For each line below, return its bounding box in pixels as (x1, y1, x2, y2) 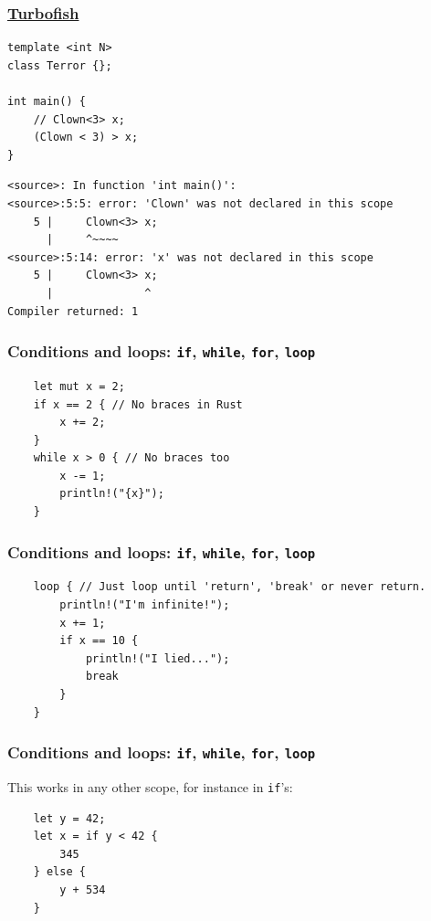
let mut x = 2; (33, 379, 125, 393)
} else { (33, 865, 86, 879)
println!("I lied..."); (85, 651, 230, 665)
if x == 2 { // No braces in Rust (33, 397, 243, 411)
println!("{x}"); (59, 487, 164, 501)
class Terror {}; (7, 58, 112, 72)
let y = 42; (33, 811, 106, 825)
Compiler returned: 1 (7, 304, 139, 318)
